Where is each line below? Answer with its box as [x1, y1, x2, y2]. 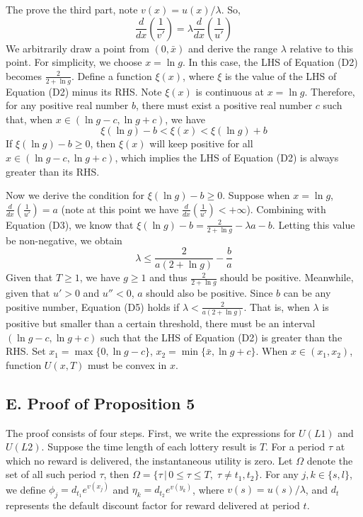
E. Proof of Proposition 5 [6, 392, 195, 414]
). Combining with [246, 201, 326, 216]
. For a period [265, 439, 325, 454]
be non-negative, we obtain [6, 232, 122, 247]
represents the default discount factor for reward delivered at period [6, 498, 300, 513]
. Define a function [71, 68, 152, 83]
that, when [6, 111, 53, 126]
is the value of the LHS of [224, 68, 337, 83]
